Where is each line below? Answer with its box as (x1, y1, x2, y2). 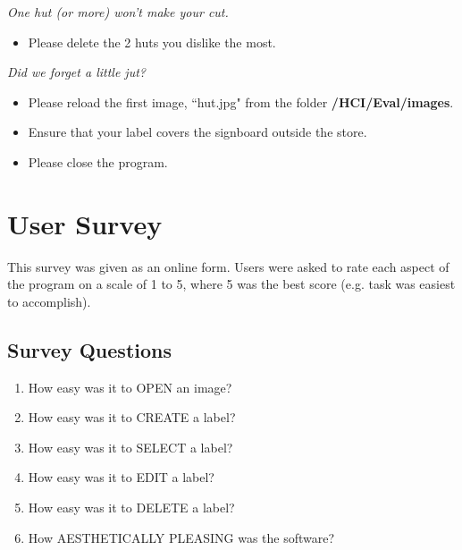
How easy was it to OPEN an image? (28, 377, 232, 396)
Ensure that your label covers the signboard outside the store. (28, 123, 367, 141)
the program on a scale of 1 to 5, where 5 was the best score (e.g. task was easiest (7, 275, 456, 293)
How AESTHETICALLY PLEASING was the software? (28, 528, 335, 546)
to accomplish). (7, 292, 91, 310)
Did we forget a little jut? (7, 63, 146, 81)
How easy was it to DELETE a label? (28, 498, 235, 517)
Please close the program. (28, 152, 168, 171)
